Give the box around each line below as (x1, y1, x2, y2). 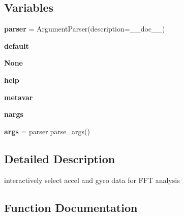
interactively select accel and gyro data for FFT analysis (4, 174, 180, 185)
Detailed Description (4, 150, 115, 166)
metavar (4, 91, 33, 102)
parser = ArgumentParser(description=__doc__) (4, 23, 165, 34)
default (4, 40, 29, 51)
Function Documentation (4, 199, 138, 215)
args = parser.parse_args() (4, 126, 90, 136)
